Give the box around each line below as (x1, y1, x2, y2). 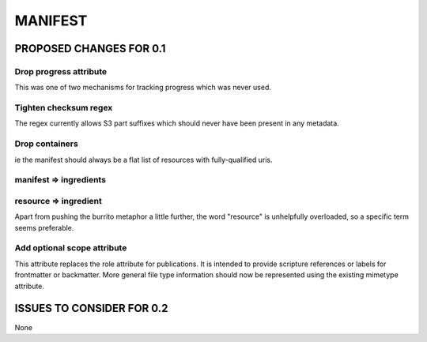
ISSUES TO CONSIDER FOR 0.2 (14, 302, 168, 315)
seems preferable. (14, 223, 74, 232)
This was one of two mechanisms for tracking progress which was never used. (14, 83, 272, 92)
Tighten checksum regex (14, 103, 113, 114)
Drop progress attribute (14, 66, 107, 77)
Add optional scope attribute (14, 242, 127, 254)
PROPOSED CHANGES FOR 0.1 (14, 42, 166, 55)
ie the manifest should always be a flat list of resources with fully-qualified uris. (14, 155, 273, 164)
